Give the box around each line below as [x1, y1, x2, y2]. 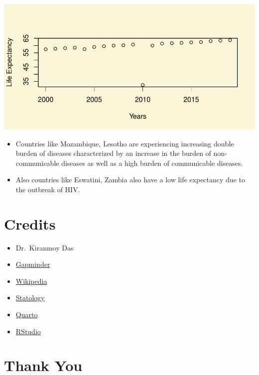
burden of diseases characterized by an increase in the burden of [15, 148, 211, 158]
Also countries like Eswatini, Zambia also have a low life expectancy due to [15, 174, 245, 185]
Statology [15, 292, 45, 303]
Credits [4, 213, 56, 234]
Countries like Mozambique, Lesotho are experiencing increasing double [15, 138, 234, 148]
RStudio [15, 326, 41, 336]
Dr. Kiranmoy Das [15, 242, 74, 252]
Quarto [15, 309, 38, 320]
